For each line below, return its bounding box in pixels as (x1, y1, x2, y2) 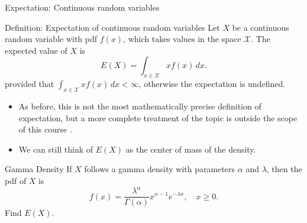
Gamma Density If (5, 163, 72, 175)
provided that (5, 77, 54, 90)
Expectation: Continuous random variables (5, 1, 160, 13)
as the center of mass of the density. (125, 143, 256, 155)
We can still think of (18, 143, 93, 155)
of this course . (18, 123, 72, 135)
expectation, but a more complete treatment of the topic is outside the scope (18, 111, 298, 124)
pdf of (5, 174, 27, 186)
